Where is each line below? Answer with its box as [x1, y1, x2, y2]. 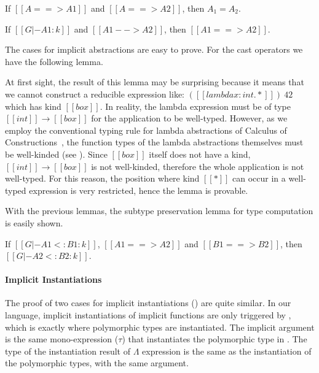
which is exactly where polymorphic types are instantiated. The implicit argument [5, 320, 315, 333]
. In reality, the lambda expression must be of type [100, 99, 291, 112]
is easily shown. [5, 216, 63, 229]
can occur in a [232, 172, 286, 185]
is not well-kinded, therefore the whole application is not [91, 160, 304, 172]
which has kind [5, 99, 61, 112]
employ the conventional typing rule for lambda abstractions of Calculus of [5, 123, 287, 136]
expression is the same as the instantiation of [142, 344, 312, 357]
